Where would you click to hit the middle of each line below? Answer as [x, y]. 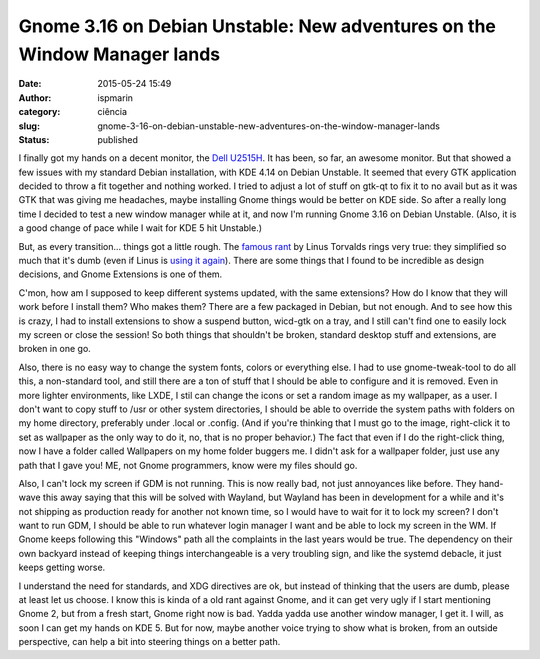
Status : [34, 139]
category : [39, 112]
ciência [112, 112]
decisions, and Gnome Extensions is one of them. [120, 274]
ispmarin [115, 97]
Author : [35, 97]
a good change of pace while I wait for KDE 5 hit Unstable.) [140, 228]
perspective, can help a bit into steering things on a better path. [149, 642]
